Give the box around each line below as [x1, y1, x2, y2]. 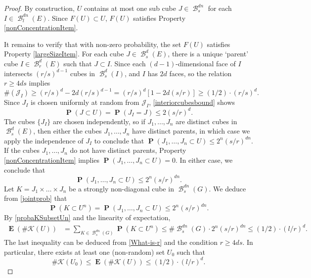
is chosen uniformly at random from [31, 97, 139, 107]
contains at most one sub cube [84, 3, 176, 13]
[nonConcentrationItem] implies [4, 154, 100, 165]
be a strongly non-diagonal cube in [69, 183, 174, 193]
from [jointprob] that [4, 193, 67, 203]
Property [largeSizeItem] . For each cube [4, 48, 124, 59]
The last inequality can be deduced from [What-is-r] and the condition [4, 237, 218, 247]
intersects [4, 68, 33, 78]
